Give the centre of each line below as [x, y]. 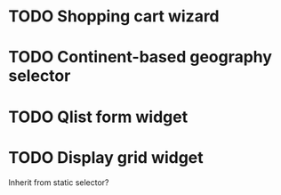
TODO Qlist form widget [98, 117]
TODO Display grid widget [106, 157]
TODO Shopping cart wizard [114, 16]
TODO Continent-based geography [140, 57]
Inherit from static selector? [59, 182]
